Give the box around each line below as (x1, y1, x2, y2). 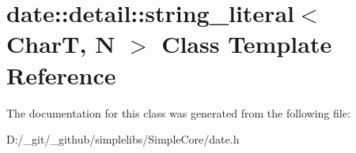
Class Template (161, 28, 332, 60)
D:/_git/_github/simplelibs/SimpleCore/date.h (6, 131, 240, 147)
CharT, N (6, 28, 116, 60)
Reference (6, 58, 116, 91)
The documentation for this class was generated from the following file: (6, 104, 350, 121)
